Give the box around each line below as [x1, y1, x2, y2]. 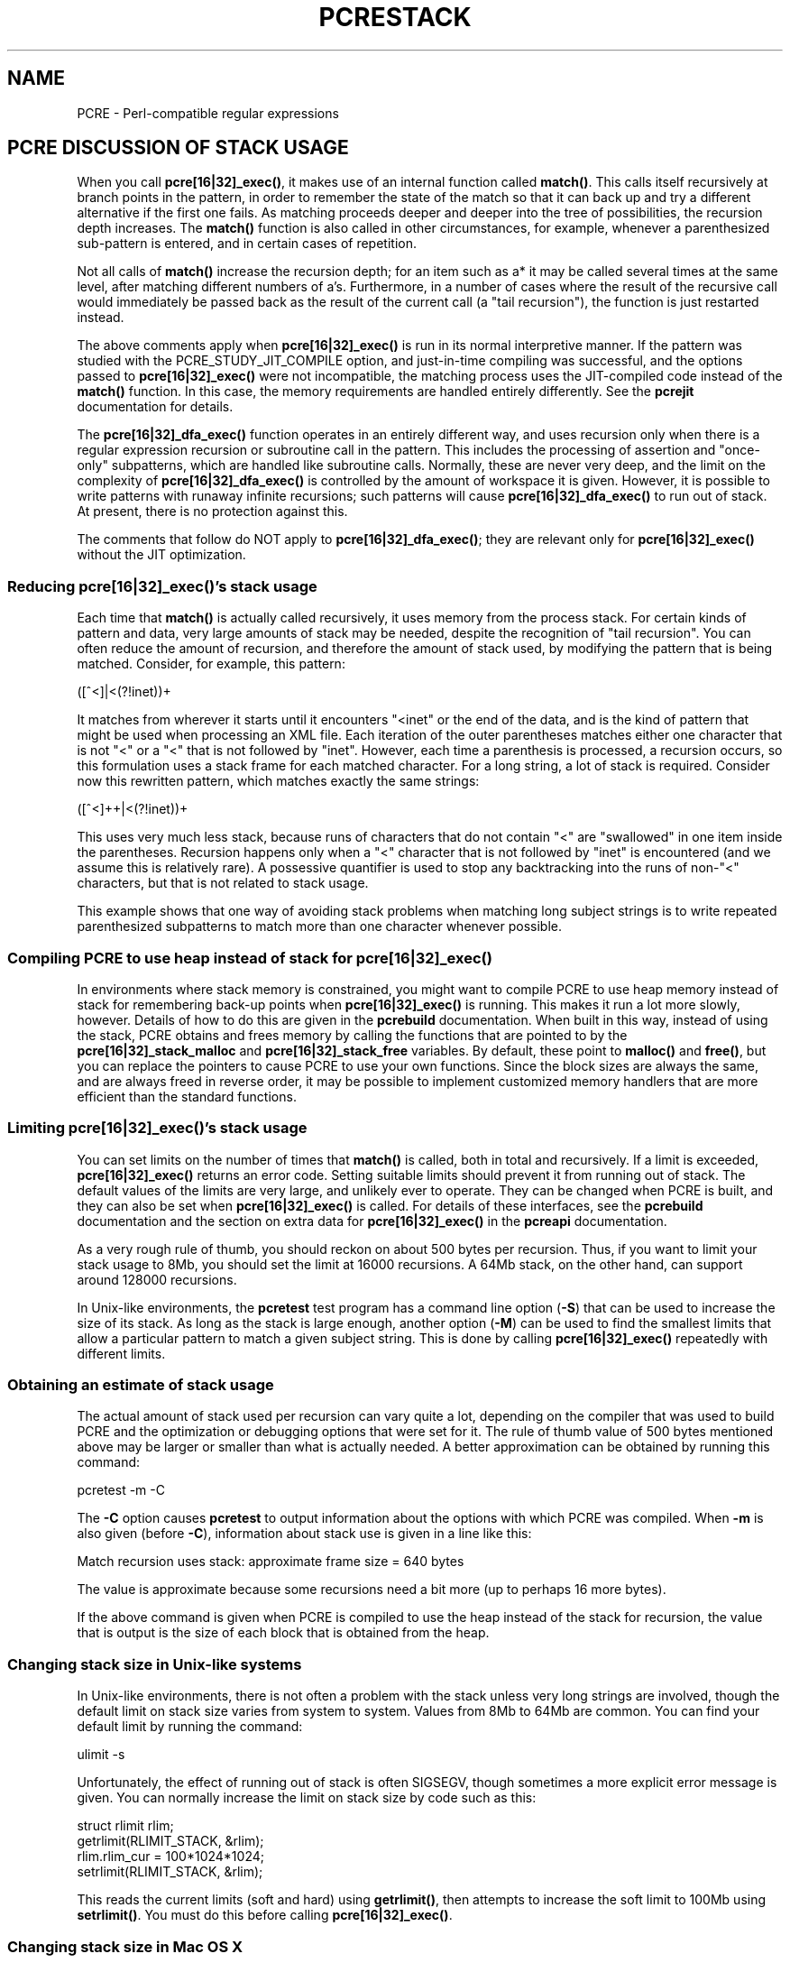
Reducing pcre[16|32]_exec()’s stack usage [7, 576, 317, 595]
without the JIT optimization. [77, 547, 246, 563]
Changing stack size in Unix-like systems [7, 1654, 302, 1673]
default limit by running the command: [77, 1719, 303, 1735]
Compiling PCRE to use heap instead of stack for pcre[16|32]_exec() [7, 948, 492, 967]
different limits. [77, 1345, 166, 1361]
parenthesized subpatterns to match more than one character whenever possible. [77, 918, 562, 935]
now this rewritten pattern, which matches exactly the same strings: [77, 773, 480, 789]
